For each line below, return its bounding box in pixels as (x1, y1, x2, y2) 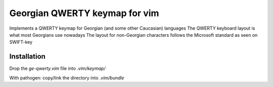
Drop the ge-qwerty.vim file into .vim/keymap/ (9, 65, 106, 71)
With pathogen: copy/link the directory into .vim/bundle (9, 74, 124, 80)
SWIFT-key (9, 39, 33, 45)
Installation (9, 52, 45, 61)
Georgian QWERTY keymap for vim (9, 8, 159, 19)
